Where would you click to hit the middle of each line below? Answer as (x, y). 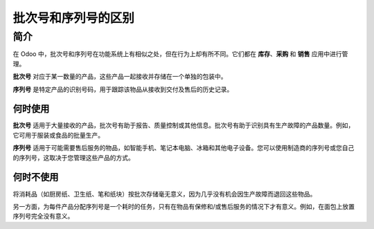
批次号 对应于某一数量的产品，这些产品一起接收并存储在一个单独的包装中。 (120, 77)
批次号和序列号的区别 (74, 18)
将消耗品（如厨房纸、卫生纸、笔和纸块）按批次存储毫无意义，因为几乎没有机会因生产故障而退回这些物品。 (164, 194)
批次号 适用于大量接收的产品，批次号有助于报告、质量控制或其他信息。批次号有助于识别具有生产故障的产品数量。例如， (184, 125)
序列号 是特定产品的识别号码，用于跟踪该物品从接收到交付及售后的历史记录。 (123, 89)
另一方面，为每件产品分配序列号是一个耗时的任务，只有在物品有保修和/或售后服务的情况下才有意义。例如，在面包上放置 (184, 206)
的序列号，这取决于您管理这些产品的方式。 (73, 157)
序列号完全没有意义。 (43, 216)
